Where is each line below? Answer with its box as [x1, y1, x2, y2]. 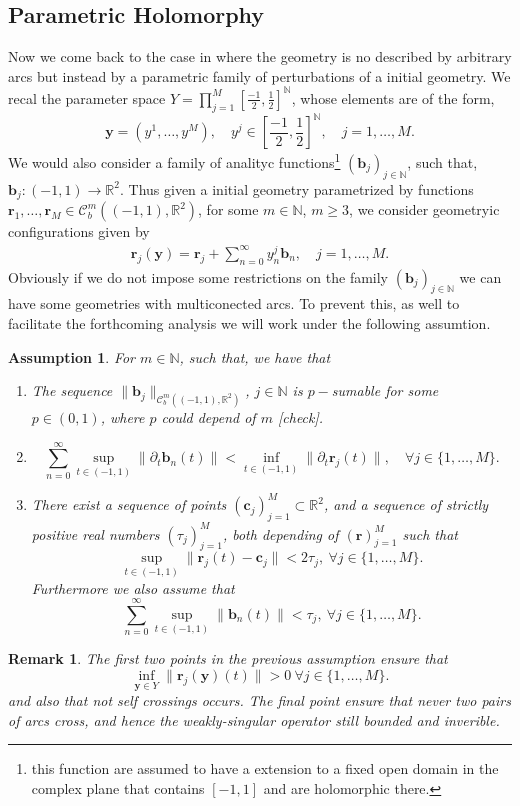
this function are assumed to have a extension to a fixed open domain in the [31, 758, 499, 779]
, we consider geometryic [349, 199, 500, 220]
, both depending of [222, 523, 339, 544]
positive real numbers [31, 523, 160, 544]
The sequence [31, 380, 113, 401]
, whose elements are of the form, [291, 87, 495, 108]
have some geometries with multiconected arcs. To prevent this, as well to [8, 293, 460, 314]
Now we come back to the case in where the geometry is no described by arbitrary [8, 46, 512, 67]
